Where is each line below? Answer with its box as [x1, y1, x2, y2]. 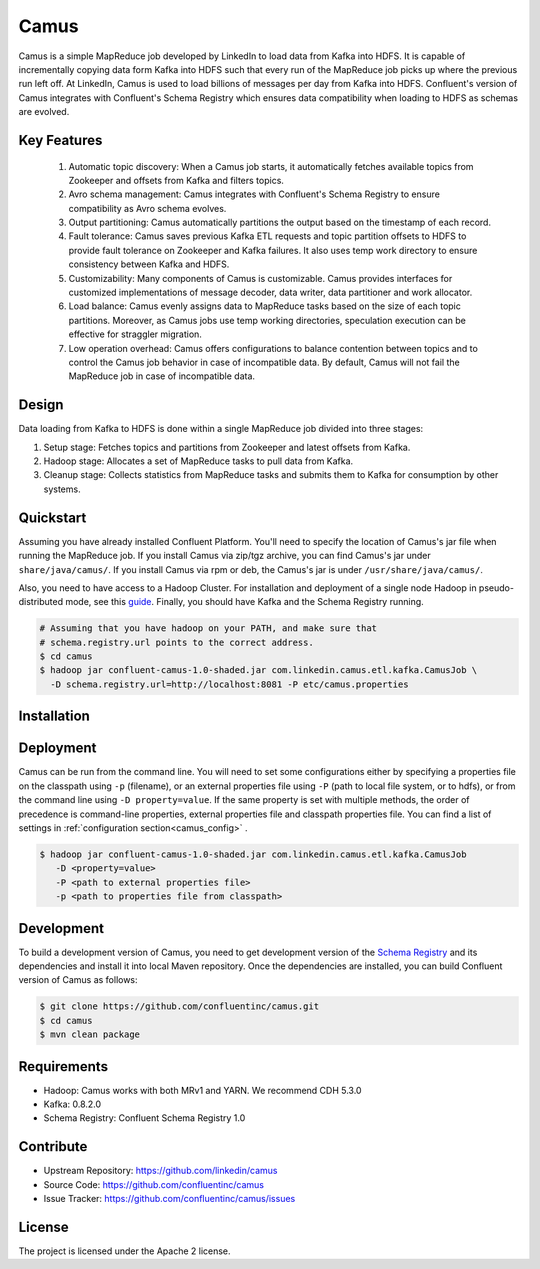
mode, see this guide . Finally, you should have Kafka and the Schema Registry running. [65, 596, 424, 608]
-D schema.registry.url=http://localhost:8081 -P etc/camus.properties [50, 678, 409, 690]
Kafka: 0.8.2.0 [43, 1098, 102, 1110]
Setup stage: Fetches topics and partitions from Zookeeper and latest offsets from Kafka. [43, 441, 411, 453]
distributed [18, 596, 64, 608]
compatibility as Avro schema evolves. [68, 202, 227, 214]
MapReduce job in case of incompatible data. [68, 370, 255, 382]
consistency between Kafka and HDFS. [68, 258, 230, 270]
